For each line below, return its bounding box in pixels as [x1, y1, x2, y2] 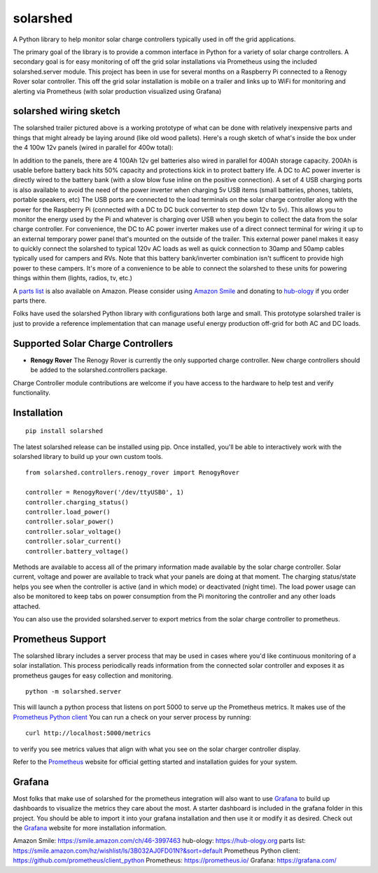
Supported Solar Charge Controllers [13, 337, 174, 350]
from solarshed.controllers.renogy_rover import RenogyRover [25, 469, 239, 476]
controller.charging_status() [25, 498, 129, 506]
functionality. [13, 388, 51, 397]
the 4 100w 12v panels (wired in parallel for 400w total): [13, 144, 174, 152]
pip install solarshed [25, 427, 104, 435]
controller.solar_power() [25, 518, 115, 525]
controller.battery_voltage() [25, 547, 129, 555]
